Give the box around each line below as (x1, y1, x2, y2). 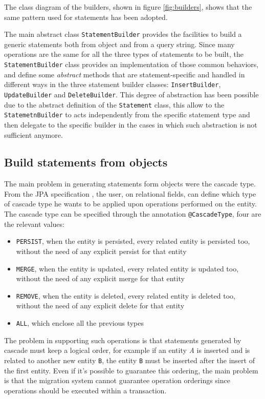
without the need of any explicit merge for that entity (16, 273, 185, 284)
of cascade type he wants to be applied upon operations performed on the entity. (4, 198, 257, 209)
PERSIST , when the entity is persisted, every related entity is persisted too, (16, 236, 250, 246)
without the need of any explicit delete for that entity (16, 300, 185, 311)
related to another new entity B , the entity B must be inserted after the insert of (4, 354, 255, 365)
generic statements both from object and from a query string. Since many (4, 38, 235, 49)
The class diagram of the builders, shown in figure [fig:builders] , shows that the (4, 2, 252, 12)
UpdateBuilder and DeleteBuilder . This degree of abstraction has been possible (4, 89, 259, 99)
